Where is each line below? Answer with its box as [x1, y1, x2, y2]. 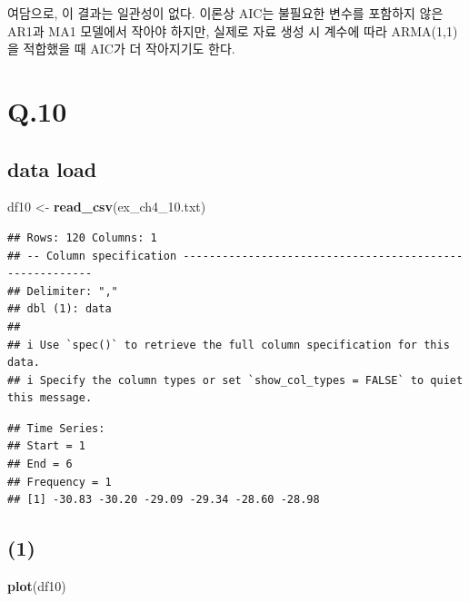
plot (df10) [7, 577, 66, 596]
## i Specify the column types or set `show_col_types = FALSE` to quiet [7, 373, 464, 387]
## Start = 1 [7, 439, 85, 453]
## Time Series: [7, 421, 105, 435]
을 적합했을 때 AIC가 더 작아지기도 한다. [7, 39, 235, 58]
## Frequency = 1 [7, 475, 112, 489]
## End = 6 [7, 458, 73, 471]
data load [7, 154, 97, 183]
